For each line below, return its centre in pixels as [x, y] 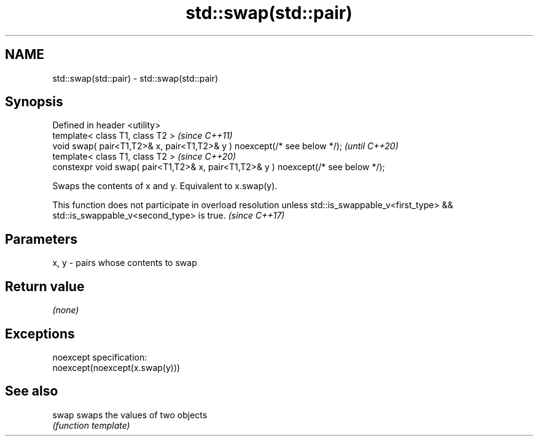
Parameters [41, 239]
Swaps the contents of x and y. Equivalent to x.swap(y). [165, 186]
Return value [45, 286]
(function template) [91, 425]
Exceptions [40, 334]
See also [32, 391]
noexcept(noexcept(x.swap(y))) [116, 367]
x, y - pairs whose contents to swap [125, 263]
